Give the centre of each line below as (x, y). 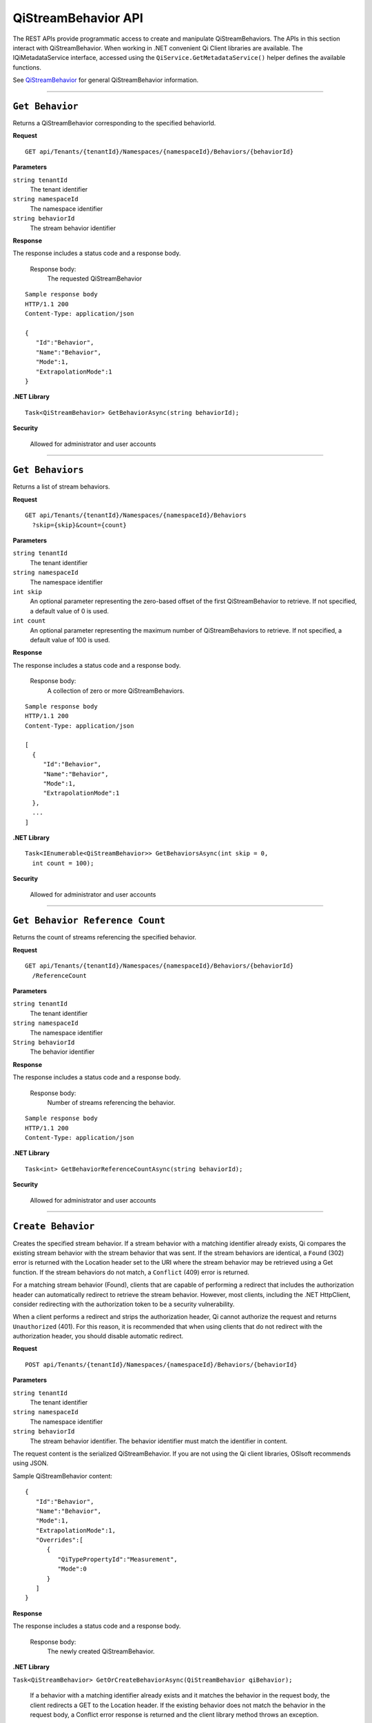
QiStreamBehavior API (78, 18)
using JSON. (31, 1463)
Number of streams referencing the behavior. (111, 1102)
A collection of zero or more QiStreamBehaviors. (116, 691)
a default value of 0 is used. (70, 611)
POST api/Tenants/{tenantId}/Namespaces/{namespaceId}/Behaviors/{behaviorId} (161, 1364)
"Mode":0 (72, 1569)
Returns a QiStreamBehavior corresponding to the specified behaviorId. (114, 123)
